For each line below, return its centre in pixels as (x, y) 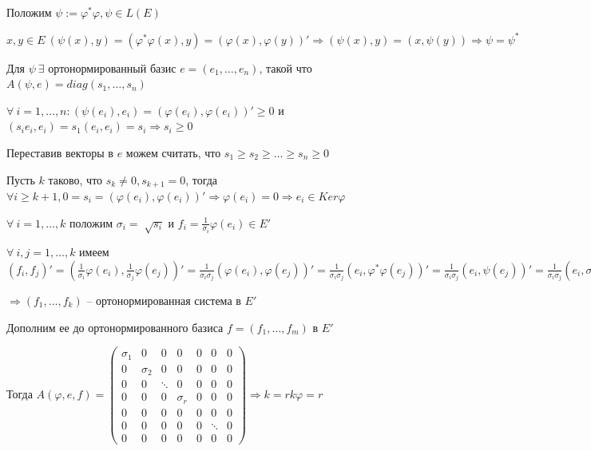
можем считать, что (173, 152)
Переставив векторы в (60, 152)
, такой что (286, 67)
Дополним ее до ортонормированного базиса (115, 327)
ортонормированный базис (112, 67)
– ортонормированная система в (164, 300)
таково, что (75, 179)
